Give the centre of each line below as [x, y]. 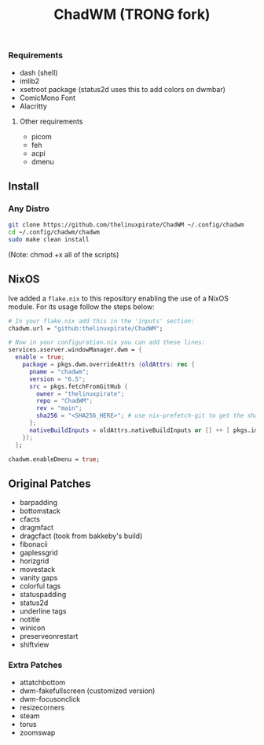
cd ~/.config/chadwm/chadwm [54, 232]
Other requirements [51, 121]
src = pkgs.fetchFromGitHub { [78, 386]
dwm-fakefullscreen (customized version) [87, 691]
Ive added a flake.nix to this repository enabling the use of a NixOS [119, 298]
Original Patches [50, 483]
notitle [30, 620]
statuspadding [43, 595]
